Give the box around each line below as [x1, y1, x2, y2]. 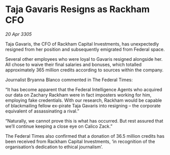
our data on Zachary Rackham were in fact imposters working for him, [5, 92, 152, 98]
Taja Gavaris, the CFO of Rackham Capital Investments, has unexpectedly [5, 41, 159, 47]
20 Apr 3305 [5, 31, 32, 37]
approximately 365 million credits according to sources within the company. [5, 67, 164, 73]
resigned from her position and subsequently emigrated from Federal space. [5, 46, 165, 52]
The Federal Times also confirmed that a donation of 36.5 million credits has [5, 133, 165, 139]
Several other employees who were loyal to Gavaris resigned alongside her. [5, 56, 163, 62]
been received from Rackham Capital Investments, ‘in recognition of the [5, 138, 155, 144]
